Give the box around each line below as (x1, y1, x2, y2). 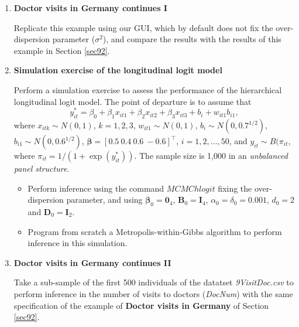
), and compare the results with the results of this (102, 33, 281, 45)
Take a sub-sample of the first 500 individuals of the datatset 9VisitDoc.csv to (13, 276, 294, 288)
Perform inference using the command (28, 182, 164, 194)
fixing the (218, 182, 252, 194)
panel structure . (13, 162, 70, 175)
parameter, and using (66, 193, 143, 206)
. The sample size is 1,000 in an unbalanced (134, 149, 288, 162)
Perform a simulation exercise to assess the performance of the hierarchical (13, 83, 282, 96)
